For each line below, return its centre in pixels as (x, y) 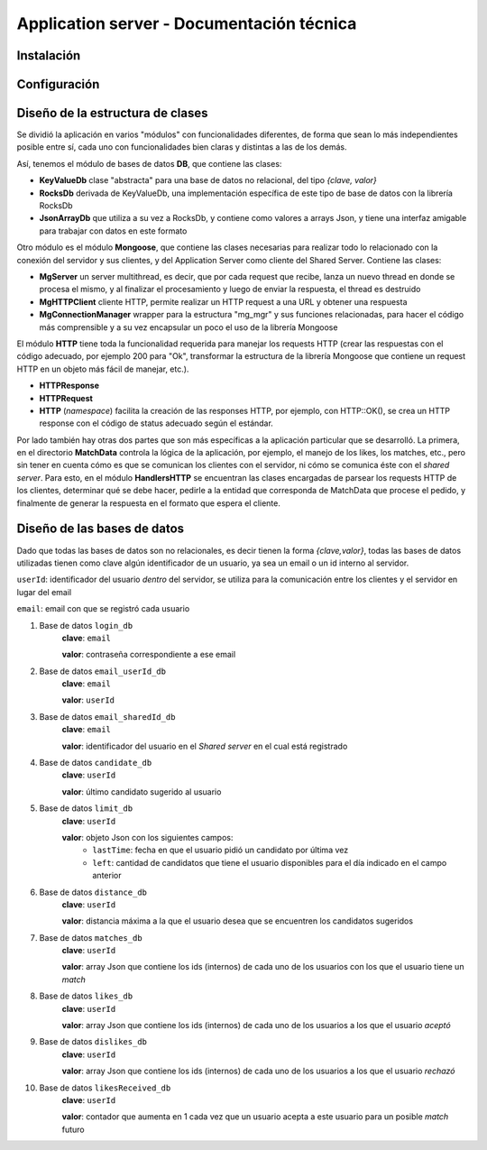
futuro (73, 1129)
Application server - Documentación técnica (187, 23)
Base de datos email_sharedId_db (107, 716)
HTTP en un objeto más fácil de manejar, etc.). (103, 369)
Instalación (49, 55)
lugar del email (44, 592)
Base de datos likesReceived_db (105, 1088)
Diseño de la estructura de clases (112, 113)
